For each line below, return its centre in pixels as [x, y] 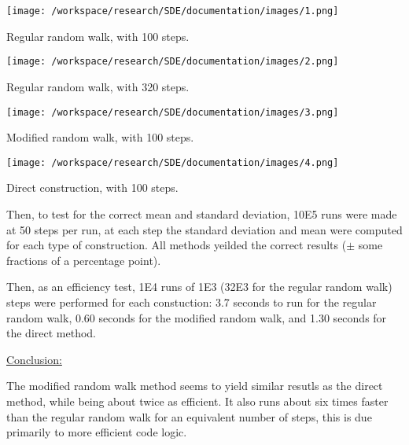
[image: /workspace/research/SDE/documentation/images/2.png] [173, 62]
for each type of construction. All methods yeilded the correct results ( [177, 245]
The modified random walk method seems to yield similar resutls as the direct [195, 386]
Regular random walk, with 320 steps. [98, 86]
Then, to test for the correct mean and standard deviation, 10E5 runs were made [202, 214]
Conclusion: [34, 359]
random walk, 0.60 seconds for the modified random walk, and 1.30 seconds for [197, 317]
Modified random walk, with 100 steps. [100, 137]
